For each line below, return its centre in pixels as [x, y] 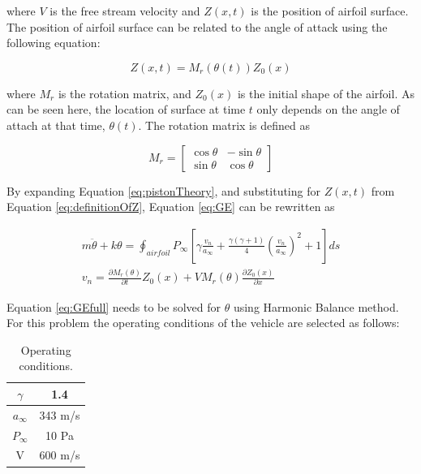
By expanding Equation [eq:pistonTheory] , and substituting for [163, 190]
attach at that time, [56, 125]
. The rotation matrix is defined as [224, 125]
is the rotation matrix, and [125, 93]
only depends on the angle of [328, 109]
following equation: [54, 43]
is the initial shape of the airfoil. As [326, 93]
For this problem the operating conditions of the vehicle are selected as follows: [203, 323]
